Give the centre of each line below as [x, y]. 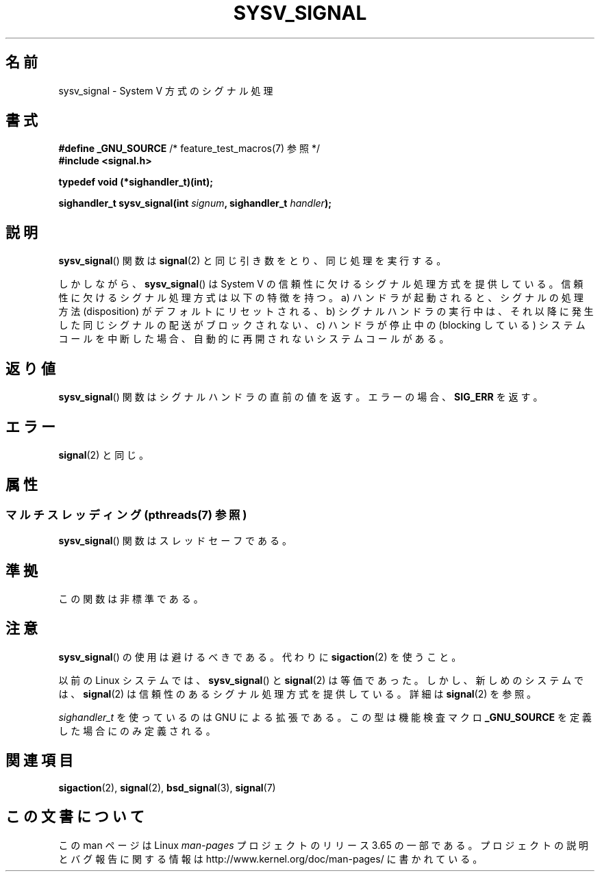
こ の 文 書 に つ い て [75, 817]
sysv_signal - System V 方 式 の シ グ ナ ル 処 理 [166, 90]
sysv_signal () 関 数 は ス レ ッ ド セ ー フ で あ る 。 [175, 541]
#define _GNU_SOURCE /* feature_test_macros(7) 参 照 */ [189, 149]
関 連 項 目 [39, 761]
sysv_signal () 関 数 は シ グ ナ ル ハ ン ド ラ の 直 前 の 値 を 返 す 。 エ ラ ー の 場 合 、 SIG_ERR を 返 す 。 [301, 397]
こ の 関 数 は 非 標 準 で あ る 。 [131, 599]
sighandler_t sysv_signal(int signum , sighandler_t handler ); [195, 203]
